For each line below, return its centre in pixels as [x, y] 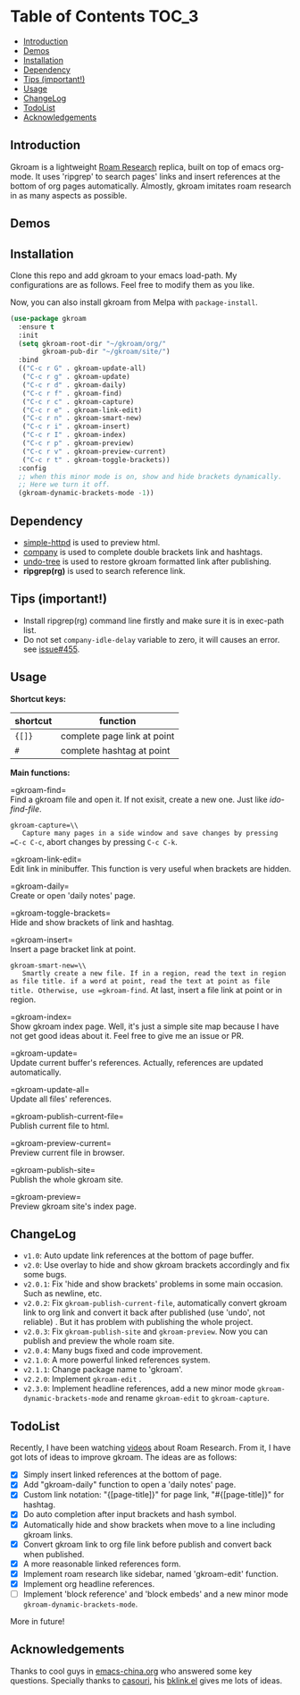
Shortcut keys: [38, 698]
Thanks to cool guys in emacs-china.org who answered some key [131, 1671]
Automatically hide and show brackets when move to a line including [149, 1524]
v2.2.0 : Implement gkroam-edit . [82, 1379]
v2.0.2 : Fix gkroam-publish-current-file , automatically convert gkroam [155, 1303]
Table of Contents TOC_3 [104, 17]
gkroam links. [48, 1534]
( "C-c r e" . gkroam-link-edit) [82, 410]
